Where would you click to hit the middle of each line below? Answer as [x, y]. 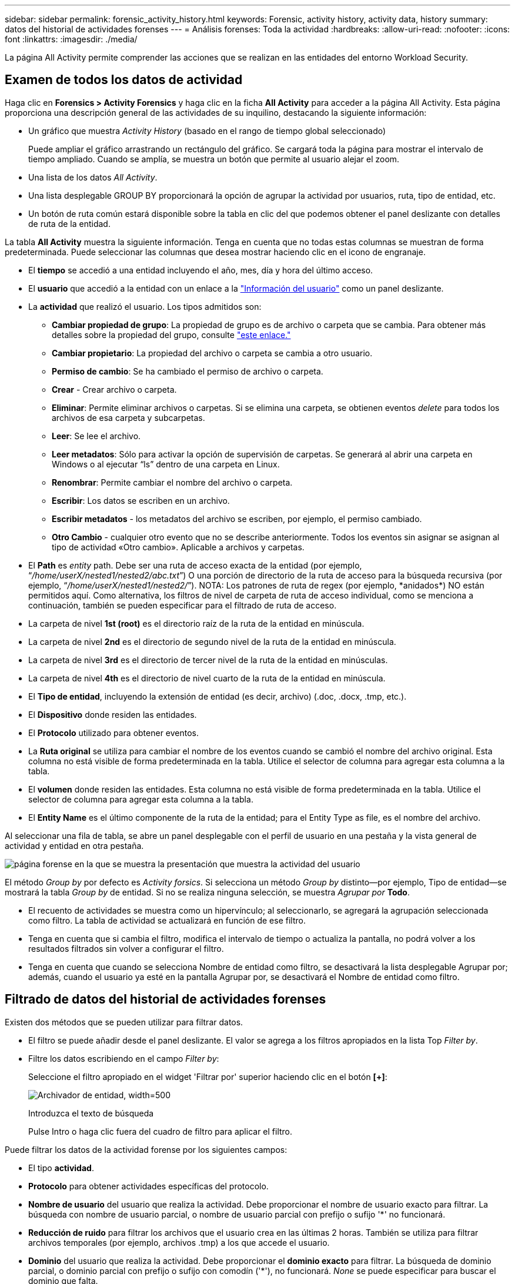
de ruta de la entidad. [69, 223]
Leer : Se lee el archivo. [96, 436]
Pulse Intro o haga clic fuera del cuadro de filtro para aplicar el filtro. [160, 1131]
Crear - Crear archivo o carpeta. [114, 389]
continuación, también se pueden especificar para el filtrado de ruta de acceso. [183, 605]
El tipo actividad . [61, 1168]
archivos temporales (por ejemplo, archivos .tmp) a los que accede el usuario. [179, 1242]
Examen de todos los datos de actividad [124, 80]
